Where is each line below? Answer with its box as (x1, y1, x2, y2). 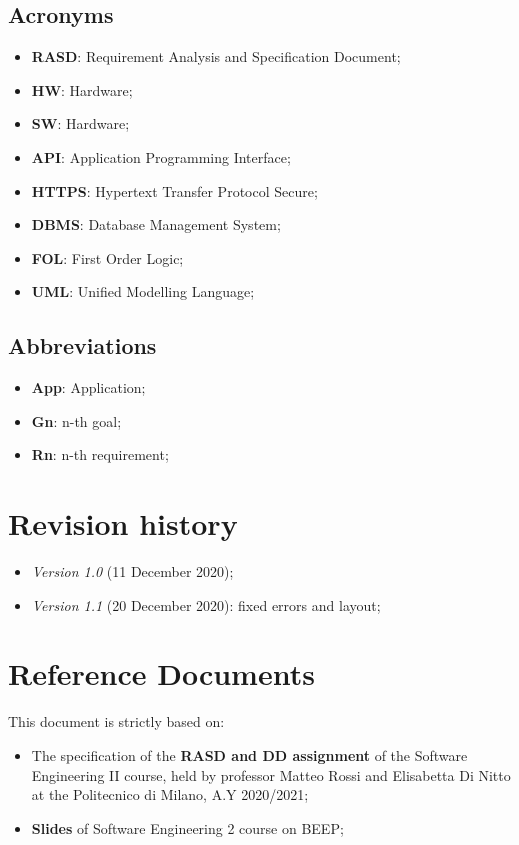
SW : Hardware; (31, 113, 130, 134)
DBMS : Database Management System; (31, 214, 281, 235)
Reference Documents (8, 653, 315, 694)
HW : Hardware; (31, 79, 133, 100)
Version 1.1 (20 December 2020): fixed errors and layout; (31, 594, 381, 615)
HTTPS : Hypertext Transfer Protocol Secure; (31, 180, 318, 201)
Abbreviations (8, 330, 157, 361)
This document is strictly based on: (8, 711, 225, 732)
